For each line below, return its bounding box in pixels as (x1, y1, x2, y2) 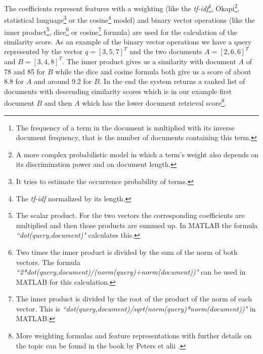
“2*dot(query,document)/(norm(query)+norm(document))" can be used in (16, 267, 246, 277)
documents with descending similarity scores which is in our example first (4, 85, 232, 96)
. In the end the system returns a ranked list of (99, 76, 245, 86)
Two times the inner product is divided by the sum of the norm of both (16, 246, 238, 257)
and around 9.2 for (34, 76, 92, 86)
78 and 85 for (4, 66, 46, 76)
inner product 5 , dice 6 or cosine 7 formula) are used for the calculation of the (4, 25, 237, 37)
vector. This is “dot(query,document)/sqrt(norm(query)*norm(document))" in (16, 303, 256, 314)
